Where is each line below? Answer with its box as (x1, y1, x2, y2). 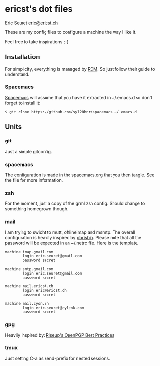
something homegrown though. (5, 206, 69, 212)
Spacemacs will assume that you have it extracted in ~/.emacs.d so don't (5, 95, 153, 101)
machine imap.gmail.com (5, 249, 54, 254)
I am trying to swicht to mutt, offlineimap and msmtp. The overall (5, 229, 136, 235)
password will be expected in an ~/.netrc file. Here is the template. (5, 240, 139, 246)
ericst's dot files (5, 3, 73, 15)
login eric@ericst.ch (23, 288, 67, 293)
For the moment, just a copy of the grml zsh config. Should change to (5, 200, 145, 207)
